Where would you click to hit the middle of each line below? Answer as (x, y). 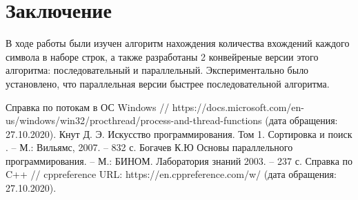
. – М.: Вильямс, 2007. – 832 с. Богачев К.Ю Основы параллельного (149, 147)
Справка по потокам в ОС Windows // (88, 107)
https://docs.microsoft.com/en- (238, 107)
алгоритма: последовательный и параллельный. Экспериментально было (157, 70)
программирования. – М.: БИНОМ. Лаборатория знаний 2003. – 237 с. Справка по (179, 160)
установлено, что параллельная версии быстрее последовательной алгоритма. (168, 83)
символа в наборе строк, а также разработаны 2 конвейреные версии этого (162, 56)
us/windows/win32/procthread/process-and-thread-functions (134, 120)
